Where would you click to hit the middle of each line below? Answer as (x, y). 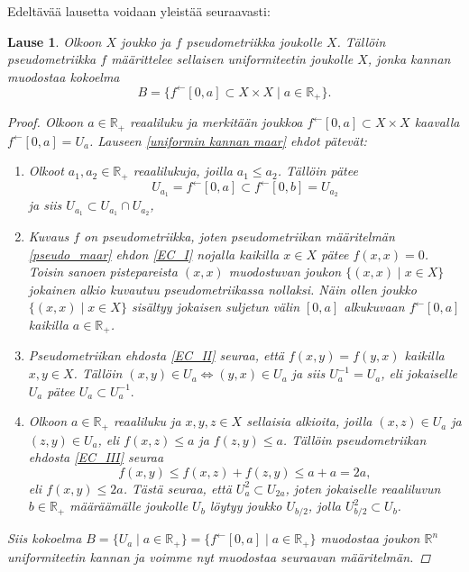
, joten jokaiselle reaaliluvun (363, 488)
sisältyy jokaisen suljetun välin (216, 307)
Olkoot (46, 171)
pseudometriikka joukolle (254, 41)
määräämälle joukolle (129, 506)
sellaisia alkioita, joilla (309, 421)
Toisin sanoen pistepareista (103, 272)
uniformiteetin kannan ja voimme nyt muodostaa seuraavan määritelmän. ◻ (219, 556)
